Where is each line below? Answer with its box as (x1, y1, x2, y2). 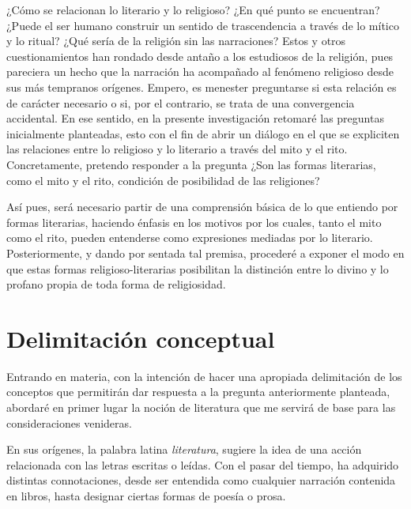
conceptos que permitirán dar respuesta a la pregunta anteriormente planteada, (6, 383, 390, 400)
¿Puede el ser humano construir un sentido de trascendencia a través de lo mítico (6, 17, 399, 33)
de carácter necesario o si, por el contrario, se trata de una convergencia (6, 94, 355, 111)
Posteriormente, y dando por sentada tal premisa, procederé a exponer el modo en (6, 244, 405, 261)
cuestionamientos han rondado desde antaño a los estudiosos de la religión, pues (6, 47, 394, 64)
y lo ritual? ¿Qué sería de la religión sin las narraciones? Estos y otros (6, 32, 346, 49)
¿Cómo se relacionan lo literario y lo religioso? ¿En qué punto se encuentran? (6, 2, 380, 17)
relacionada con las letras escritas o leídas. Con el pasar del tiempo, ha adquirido (6, 456, 399, 473)
